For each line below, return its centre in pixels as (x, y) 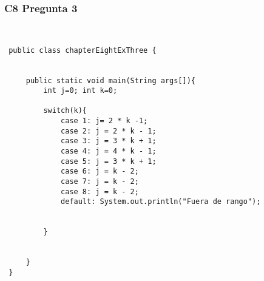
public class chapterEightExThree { (83, 50)
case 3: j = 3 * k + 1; (109, 141)
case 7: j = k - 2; (100, 182)
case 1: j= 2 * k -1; (104, 121)
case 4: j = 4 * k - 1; (109, 151)
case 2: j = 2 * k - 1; (109, 131)
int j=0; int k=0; (80, 91)
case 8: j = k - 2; (100, 191)
